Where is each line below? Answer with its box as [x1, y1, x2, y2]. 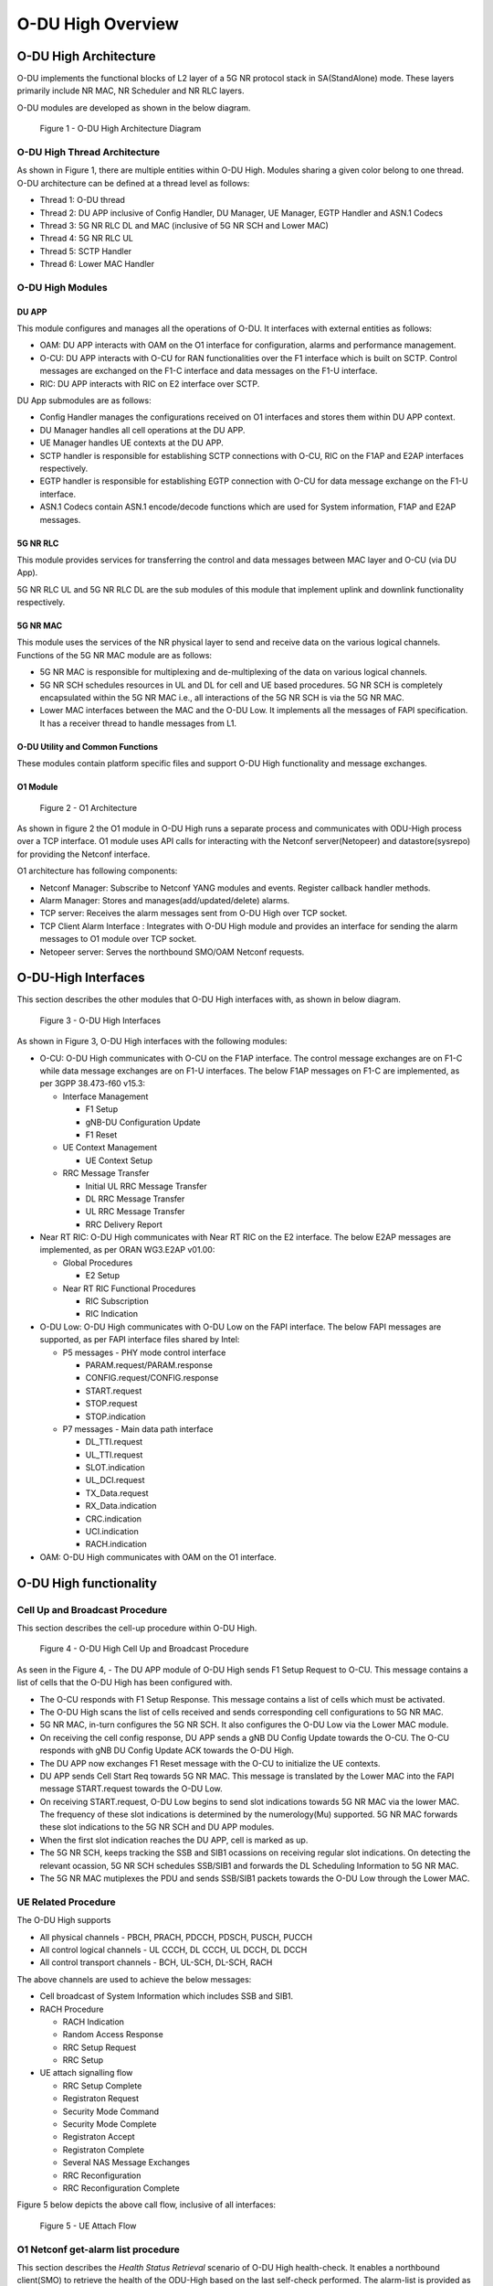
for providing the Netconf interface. [16, 849, 151, 860]
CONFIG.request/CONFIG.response [85, 1373, 219, 1383]
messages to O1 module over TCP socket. [39, 934, 196, 945]
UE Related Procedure [16, 1896, 116, 1908]
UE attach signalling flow [39, 2067, 133, 2078]
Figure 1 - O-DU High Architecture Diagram [39, 123, 202, 134]
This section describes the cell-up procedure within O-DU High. [16, 1622, 257, 1633]
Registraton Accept [62, 2131, 136, 2142]
